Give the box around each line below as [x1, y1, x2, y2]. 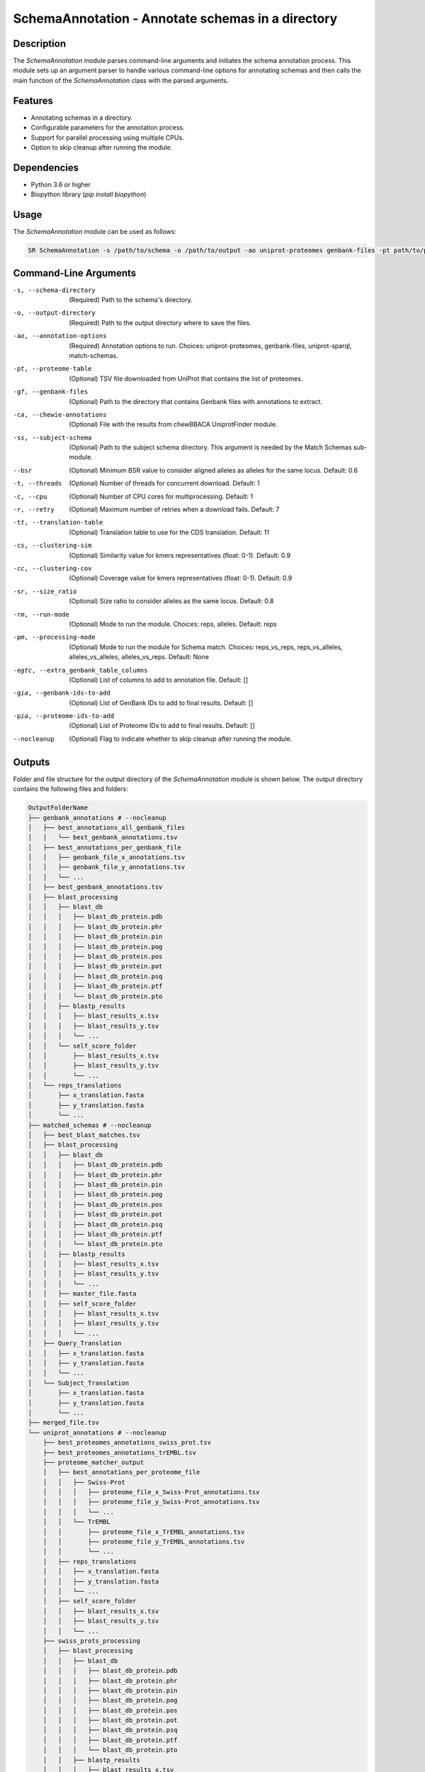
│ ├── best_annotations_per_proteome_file [42, 1468, 200, 1476]
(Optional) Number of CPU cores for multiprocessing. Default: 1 [69, 492, 254, 500]
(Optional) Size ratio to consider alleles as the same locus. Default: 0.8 [69, 597, 274, 605]
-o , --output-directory [13, 309, 96, 317]
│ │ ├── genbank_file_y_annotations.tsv [28, 863, 186, 871]
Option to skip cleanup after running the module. [30, 142, 173, 152]
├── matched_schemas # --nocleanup [28, 1121, 152, 1129]
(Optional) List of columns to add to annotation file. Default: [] [69, 675, 249, 684]
